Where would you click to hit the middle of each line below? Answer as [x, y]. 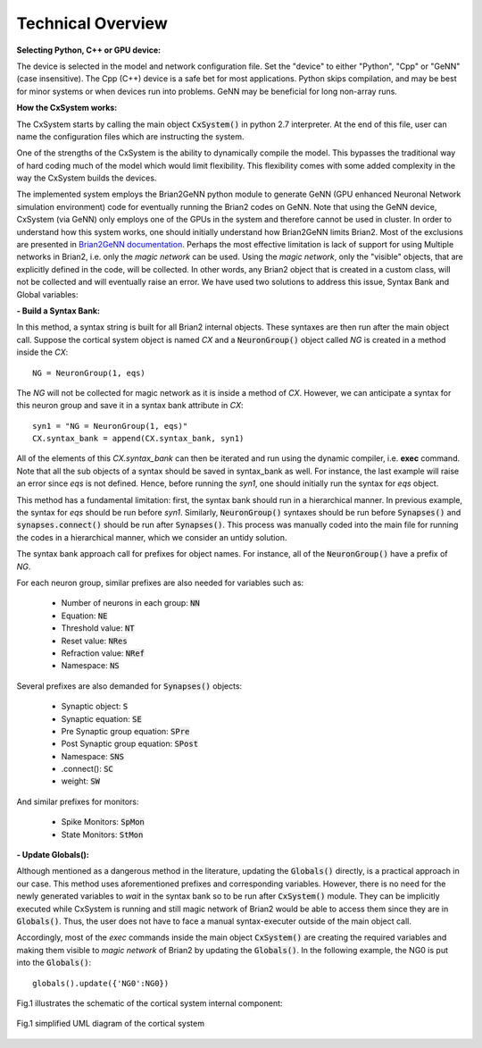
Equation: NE [84, 616]
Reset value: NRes [95, 641]
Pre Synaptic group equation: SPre [125, 731]
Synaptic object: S [95, 707]
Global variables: [47, 294]
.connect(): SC [87, 769]
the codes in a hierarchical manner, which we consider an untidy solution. [152, 537]
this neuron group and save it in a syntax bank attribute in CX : [130, 406]
